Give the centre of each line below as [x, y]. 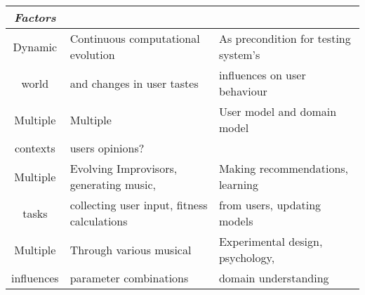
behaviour [243, 91]
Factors [35, 17]
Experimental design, [271, 241]
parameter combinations [129, 278]
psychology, [247, 257]
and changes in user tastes [134, 83]
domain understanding [274, 278]
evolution [92, 54]
